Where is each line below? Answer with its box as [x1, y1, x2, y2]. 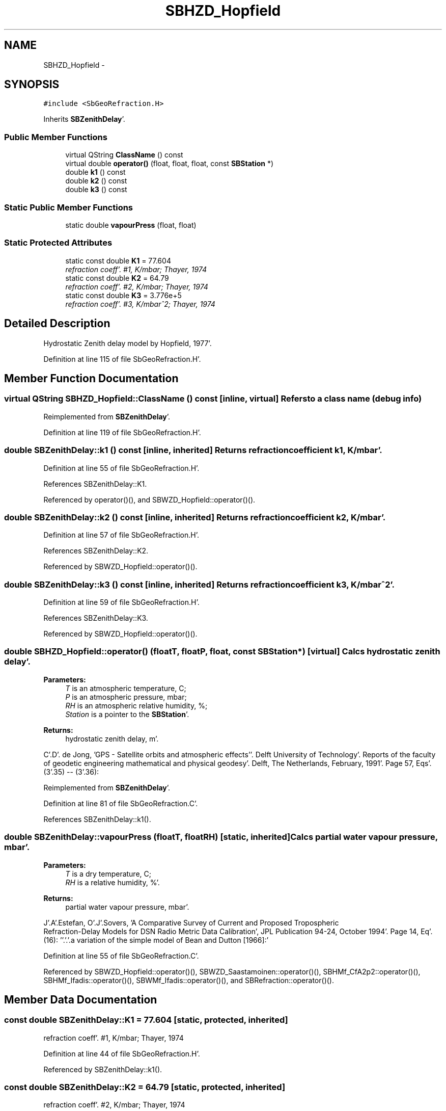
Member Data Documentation [4, 993, 157, 1006]
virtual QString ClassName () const [65, 150, 183, 160]
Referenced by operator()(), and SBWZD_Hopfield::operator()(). [43, 495, 256, 504]
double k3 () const [65, 185, 127, 194]
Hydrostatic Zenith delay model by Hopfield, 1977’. [43, 338, 212, 348]
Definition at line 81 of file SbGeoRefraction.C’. [43, 799, 198, 808]
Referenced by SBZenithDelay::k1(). [43, 1065, 162, 1074]
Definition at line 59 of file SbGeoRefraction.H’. [43, 598, 200, 606]
